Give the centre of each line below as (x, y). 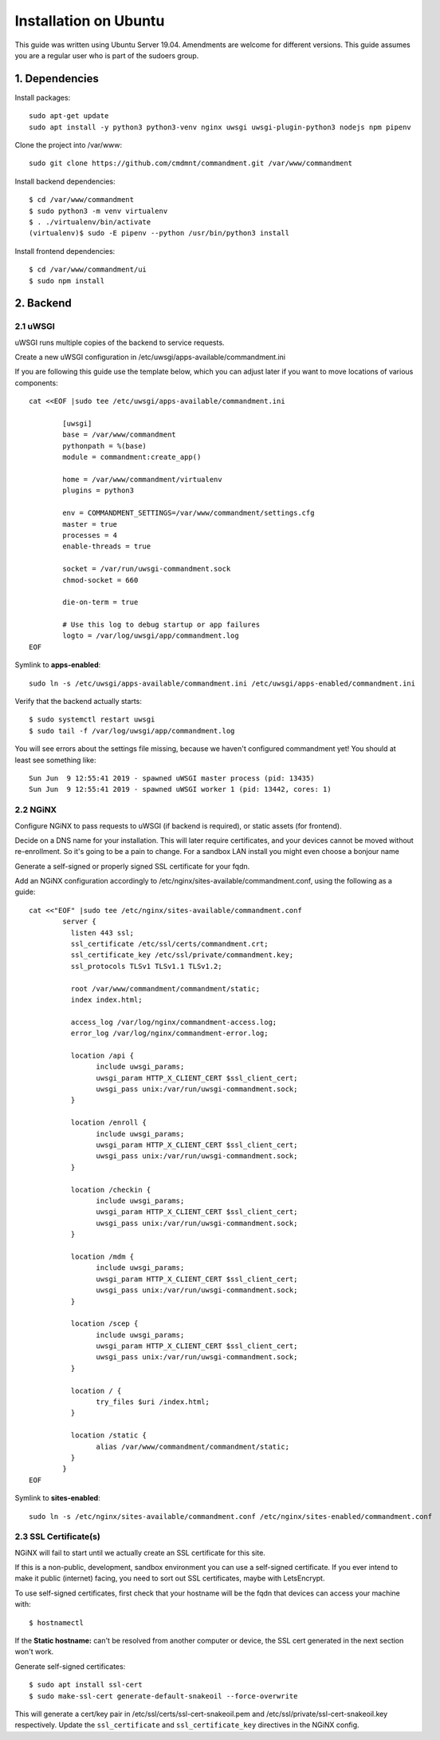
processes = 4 (90, 535)
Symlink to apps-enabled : (58, 665)
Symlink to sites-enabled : (57, 1498)
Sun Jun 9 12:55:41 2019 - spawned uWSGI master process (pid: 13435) (172, 778)
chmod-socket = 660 (100, 580)
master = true (90, 524)
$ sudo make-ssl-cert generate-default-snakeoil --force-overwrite (163, 1696)
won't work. (34, 1651)
